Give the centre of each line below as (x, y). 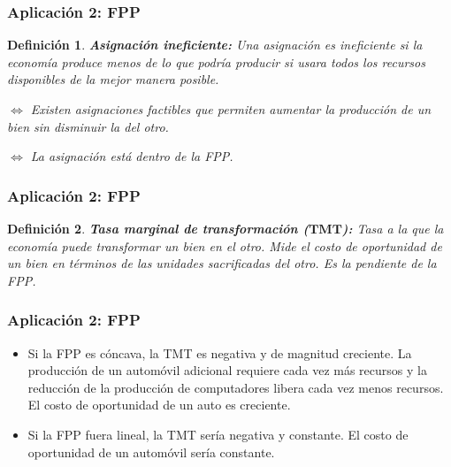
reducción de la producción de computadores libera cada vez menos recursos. (236, 387)
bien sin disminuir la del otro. (88, 126)
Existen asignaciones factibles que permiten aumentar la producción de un (231, 109)
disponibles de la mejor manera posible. (113, 79)
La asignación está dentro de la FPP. (132, 156)
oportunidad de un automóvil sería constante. (151, 452)
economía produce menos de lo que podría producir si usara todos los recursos (216, 61)
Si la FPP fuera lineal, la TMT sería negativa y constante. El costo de (218, 434)
